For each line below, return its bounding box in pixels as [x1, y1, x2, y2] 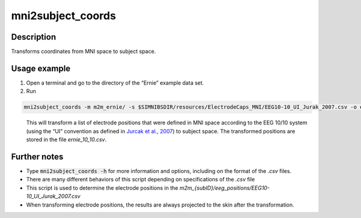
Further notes [11, 151, 64, 162]
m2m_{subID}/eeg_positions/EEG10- [179, 184, 270, 192]
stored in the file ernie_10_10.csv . [26, 136, 106, 144]
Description [11, 32, 57, 42]
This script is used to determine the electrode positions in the [26, 184, 179, 192]
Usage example [11, 63, 71, 73]
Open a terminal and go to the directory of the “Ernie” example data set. [26, 79, 205, 86]
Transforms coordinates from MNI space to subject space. [11, 48, 156, 55]
